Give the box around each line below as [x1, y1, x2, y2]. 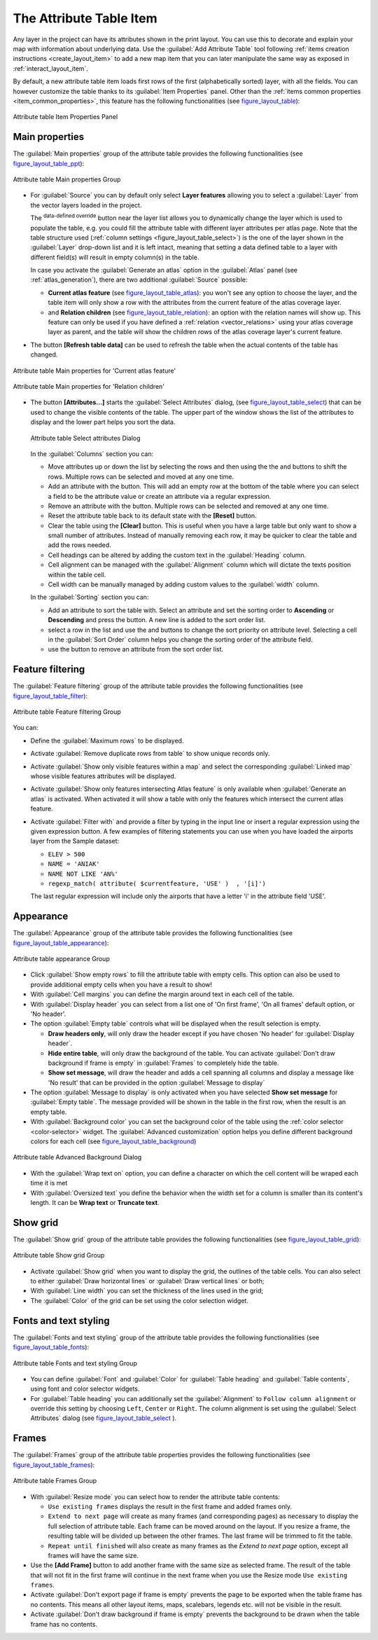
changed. [30, 350, 58, 359]
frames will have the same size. [48, 1551, 139, 1559]
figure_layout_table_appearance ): [13, 939, 109, 947]
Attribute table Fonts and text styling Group [13, 1359, 138, 1367]
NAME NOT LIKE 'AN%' [48, 869, 119, 878]
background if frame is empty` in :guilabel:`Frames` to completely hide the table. [48, 1059, 279, 1067]
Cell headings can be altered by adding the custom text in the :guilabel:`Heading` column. [48, 551, 307, 559]
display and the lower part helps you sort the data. [30, 418, 176, 427]
